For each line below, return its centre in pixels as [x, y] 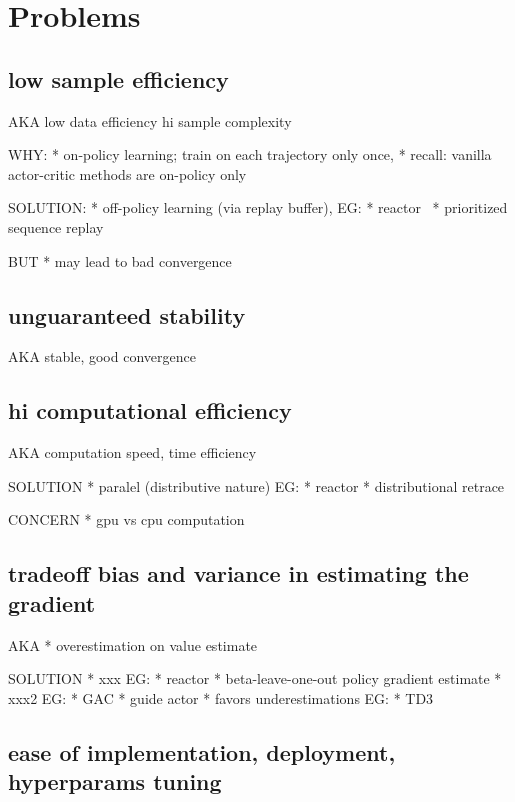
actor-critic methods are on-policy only [127, 173]
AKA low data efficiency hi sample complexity [150, 120]
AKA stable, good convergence [102, 356]
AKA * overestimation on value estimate [133, 644]
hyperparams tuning [115, 781]
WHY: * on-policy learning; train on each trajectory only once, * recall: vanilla [250, 154]
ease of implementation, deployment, [202, 751]
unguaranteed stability [127, 314]
